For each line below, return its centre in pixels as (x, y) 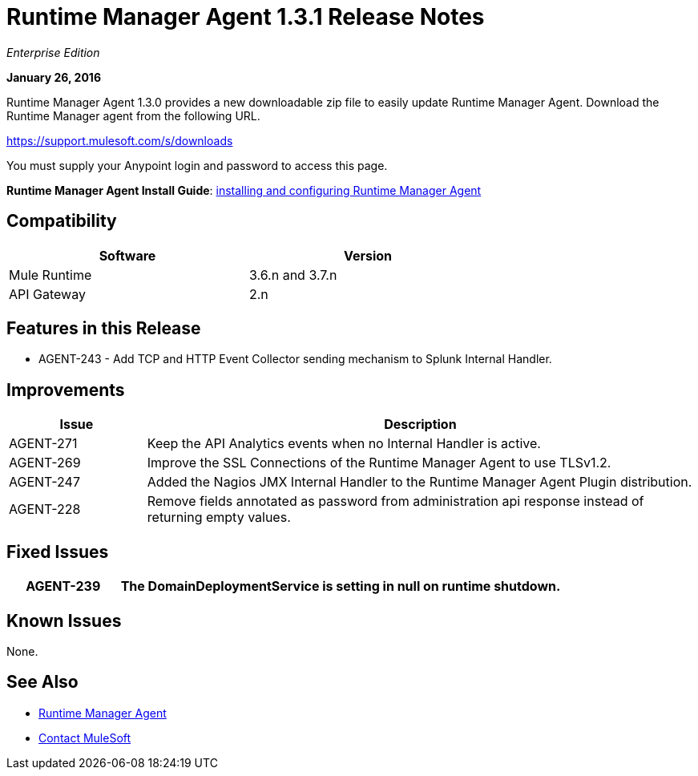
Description (420, 424)
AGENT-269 (45, 463)
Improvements (66, 390)
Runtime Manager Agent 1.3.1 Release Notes (246, 17)
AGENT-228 (45, 509)
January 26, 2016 (54, 77)
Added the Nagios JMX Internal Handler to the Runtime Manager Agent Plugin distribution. (420, 482)
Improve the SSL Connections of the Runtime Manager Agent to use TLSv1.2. (379, 463)
